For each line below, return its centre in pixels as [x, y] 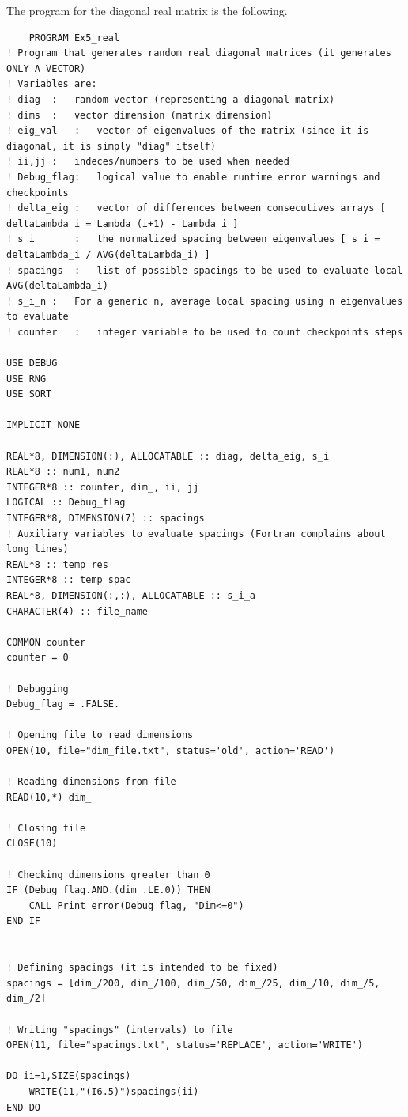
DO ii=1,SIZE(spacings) [69, 1076]
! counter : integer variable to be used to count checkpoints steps [205, 332]
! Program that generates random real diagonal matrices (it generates [199, 53]
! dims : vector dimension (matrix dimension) [140, 115]
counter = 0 [38, 658]
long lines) [38, 549]
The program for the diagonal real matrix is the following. [147, 10]
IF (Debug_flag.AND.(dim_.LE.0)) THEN [108, 890]
